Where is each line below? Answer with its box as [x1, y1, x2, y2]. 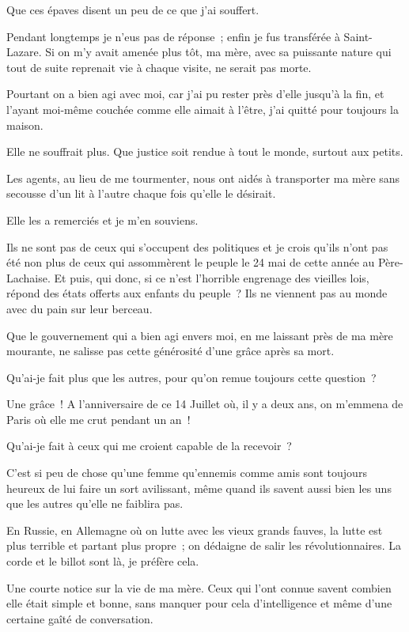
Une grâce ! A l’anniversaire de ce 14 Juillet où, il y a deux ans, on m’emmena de [6, 395, 403, 412]
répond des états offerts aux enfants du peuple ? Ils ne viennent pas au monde [6, 285, 388, 301]
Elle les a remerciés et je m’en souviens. [6, 211, 199, 228]
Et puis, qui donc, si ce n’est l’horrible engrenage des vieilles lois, [54, 269, 369, 286]
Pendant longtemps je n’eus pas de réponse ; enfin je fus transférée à [6, 28, 340, 44]
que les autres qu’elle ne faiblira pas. [6, 495, 184, 512]
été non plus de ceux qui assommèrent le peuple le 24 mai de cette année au [6, 254, 375, 271]
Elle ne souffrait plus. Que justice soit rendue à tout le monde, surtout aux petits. [6, 143, 403, 160]
